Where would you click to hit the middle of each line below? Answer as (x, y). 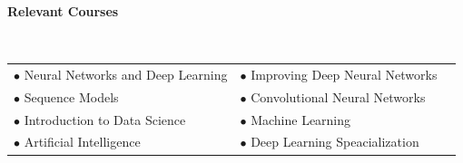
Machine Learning (301, 119)
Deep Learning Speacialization (335, 142)
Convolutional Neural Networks (338, 96)
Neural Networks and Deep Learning (126, 74)
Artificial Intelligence (82, 142)
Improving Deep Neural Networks (344, 74)
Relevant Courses (63, 11)
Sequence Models (71, 96)
